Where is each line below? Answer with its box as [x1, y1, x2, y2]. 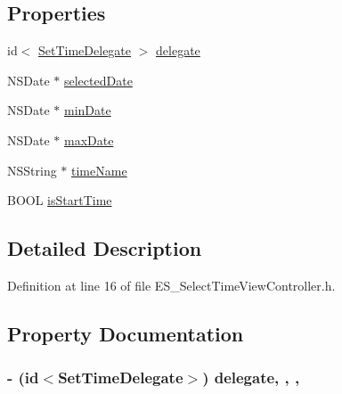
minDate [63, 101, 111, 119]
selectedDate [63, 70, 133, 89]
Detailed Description [7, 234, 202, 262]
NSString [7, 160, 57, 179]
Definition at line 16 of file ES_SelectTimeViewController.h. [7, 275, 336, 294]
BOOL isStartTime [7, 191, 112, 209]
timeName [71, 160, 127, 179]
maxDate [63, 130, 114, 149]
